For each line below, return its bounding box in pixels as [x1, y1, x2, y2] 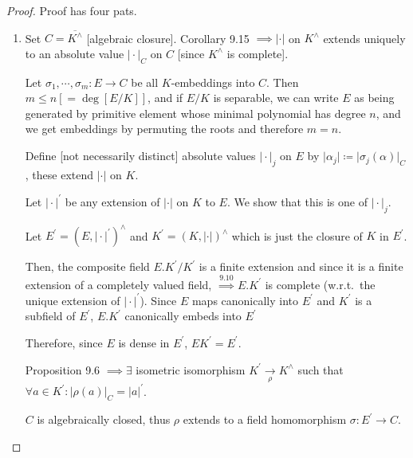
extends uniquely [323, 29, 406, 46]
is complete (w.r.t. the [265, 276, 376, 292]
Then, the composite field [25, 258, 150, 275]
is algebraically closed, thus [37, 411, 171, 428]
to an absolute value [25, 45, 124, 61]
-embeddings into [171, 73, 255, 90]
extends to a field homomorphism [183, 411, 347, 428]
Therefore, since [25, 334, 103, 350]
